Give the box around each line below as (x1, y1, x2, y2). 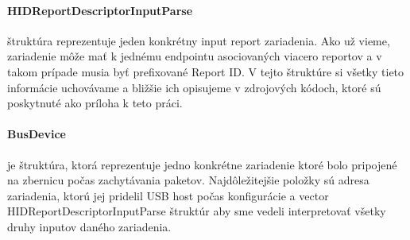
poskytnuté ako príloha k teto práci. (7, 95, 183, 111)
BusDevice (7, 126, 66, 142)
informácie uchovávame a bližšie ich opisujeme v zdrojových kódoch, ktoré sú (7, 79, 381, 95)
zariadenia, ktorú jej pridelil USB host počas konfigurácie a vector (7, 187, 329, 203)
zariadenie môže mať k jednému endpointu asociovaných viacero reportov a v (7, 48, 382, 64)
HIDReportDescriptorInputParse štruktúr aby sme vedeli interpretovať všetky (7, 203, 386, 219)
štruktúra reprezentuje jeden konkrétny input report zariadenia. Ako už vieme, (7, 32, 390, 48)
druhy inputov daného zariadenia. (7, 218, 172, 234)
